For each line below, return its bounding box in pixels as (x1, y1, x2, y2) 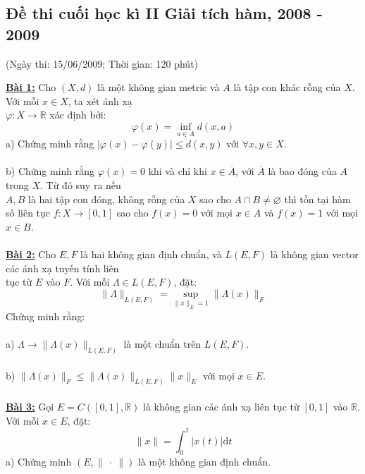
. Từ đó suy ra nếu (39, 177, 121, 192)
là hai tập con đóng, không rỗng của (28, 191, 185, 206)
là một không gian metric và (97, 80, 220, 95)
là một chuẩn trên (123, 336, 202, 351)
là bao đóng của (268, 164, 337, 178)
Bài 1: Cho (6, 80, 56, 95)
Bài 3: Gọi (6, 399, 54, 413)
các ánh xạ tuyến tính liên (6, 260, 119, 275)
